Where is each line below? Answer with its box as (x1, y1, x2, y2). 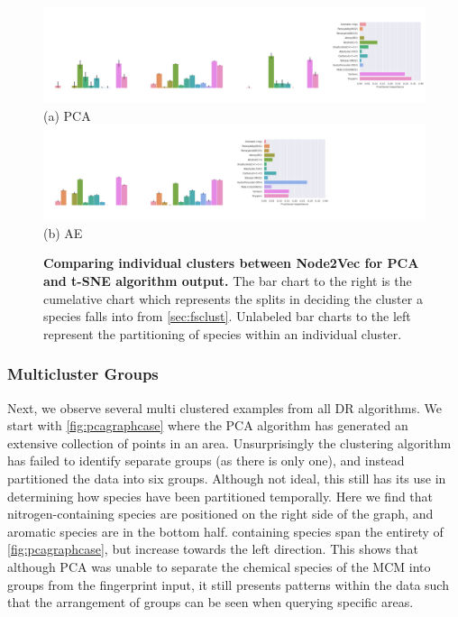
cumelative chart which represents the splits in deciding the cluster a (43, 289, 423, 308)
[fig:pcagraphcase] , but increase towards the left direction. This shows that (7, 539, 419, 558)
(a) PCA (43, 106, 91, 124)
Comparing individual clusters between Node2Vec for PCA (43, 253, 419, 272)
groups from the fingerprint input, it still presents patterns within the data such (7, 575, 449, 594)
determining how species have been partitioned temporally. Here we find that (7, 486, 434, 505)
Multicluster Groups (7, 363, 159, 385)
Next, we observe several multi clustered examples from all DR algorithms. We (7, 398, 442, 417)
